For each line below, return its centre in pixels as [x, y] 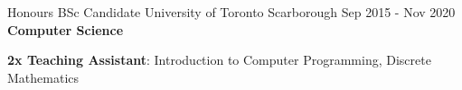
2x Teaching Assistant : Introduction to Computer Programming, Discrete [219, 60]
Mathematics [43, 77]
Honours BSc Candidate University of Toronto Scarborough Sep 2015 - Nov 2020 [231, 12]
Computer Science [66, 29]
